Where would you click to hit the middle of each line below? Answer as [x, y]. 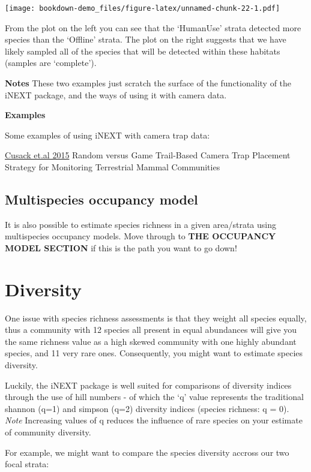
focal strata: [27, 464]
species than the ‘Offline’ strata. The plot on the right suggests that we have [146, 39]
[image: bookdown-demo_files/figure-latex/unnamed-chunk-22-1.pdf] [143, 8]
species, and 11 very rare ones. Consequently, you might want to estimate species [154, 353]
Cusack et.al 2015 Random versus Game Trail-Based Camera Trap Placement [148, 155]
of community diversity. [48, 432]
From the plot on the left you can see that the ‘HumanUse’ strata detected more [153, 27]
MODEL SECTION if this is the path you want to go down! [121, 247]
